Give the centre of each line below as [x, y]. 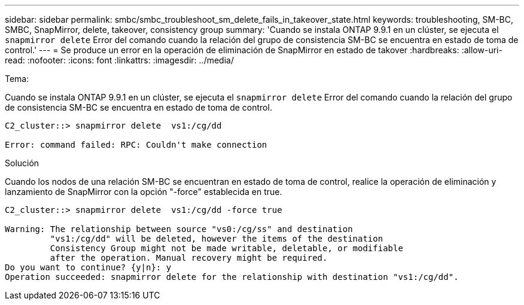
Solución [22, 163]
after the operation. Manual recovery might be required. [189, 258]
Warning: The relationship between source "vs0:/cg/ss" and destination [179, 229]
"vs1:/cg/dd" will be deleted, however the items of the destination [217, 239]
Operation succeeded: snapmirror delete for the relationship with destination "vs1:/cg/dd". [232, 277]
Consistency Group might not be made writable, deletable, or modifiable [226, 248]
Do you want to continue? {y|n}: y [88, 267]
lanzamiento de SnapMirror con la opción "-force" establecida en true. [144, 192]
